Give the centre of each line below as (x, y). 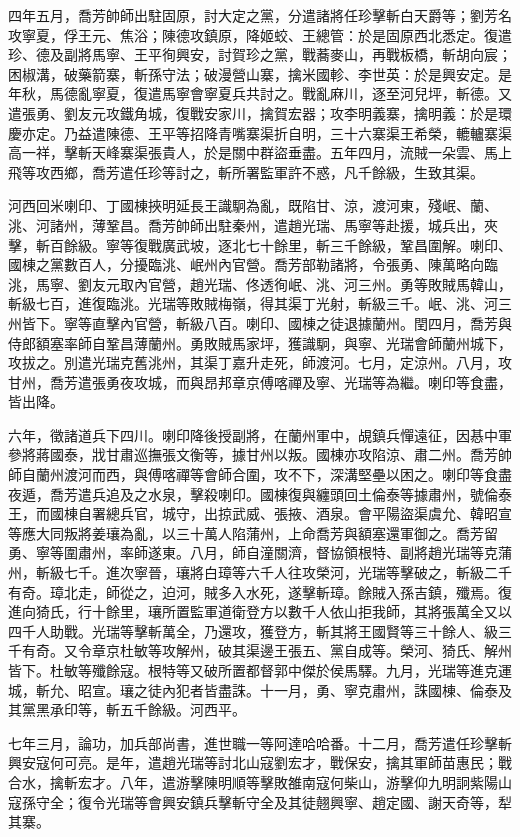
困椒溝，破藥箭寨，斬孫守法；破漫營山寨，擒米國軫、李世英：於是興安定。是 (260, 73)
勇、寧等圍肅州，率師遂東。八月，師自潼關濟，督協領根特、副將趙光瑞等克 (253, 552)
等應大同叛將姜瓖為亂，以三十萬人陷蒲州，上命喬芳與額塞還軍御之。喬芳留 (253, 532)
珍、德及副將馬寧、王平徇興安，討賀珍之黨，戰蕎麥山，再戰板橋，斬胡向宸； (260, 54)
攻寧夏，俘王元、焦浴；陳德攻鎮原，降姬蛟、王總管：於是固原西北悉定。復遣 (260, 34)
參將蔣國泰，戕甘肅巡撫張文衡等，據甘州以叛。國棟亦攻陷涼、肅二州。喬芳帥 (260, 454)
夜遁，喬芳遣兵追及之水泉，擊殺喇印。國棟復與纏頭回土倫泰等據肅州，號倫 (253, 493)
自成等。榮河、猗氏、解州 (427, 650)
